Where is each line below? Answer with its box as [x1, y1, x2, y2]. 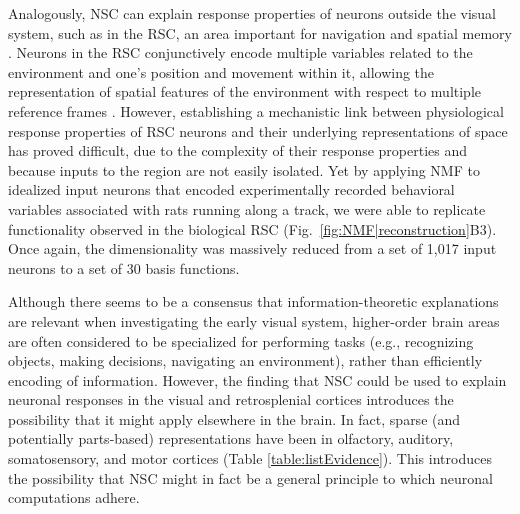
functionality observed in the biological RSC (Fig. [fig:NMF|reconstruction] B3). [8, 218, 497, 239]
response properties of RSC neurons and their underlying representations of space [8, 120, 508, 141]
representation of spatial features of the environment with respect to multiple [8, 81, 482, 102]
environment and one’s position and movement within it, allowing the [8, 61, 435, 82]
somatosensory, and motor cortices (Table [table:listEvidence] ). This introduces [8, 448, 492, 469]
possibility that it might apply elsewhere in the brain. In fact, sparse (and [8, 408, 461, 429]
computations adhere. [8, 487, 140, 508]
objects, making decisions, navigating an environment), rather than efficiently [8, 350, 483, 371]
